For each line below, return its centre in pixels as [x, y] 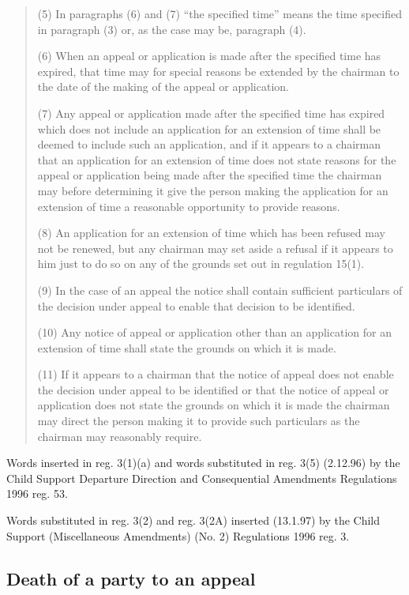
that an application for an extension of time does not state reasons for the [217, 159]
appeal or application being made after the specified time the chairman [210, 175]
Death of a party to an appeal [131, 578]
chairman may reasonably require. [120, 436]
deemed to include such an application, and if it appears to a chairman [209, 144]
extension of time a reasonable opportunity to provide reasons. [189, 206]
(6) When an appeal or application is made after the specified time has [209, 56]
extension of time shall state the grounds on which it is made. [187, 347]
